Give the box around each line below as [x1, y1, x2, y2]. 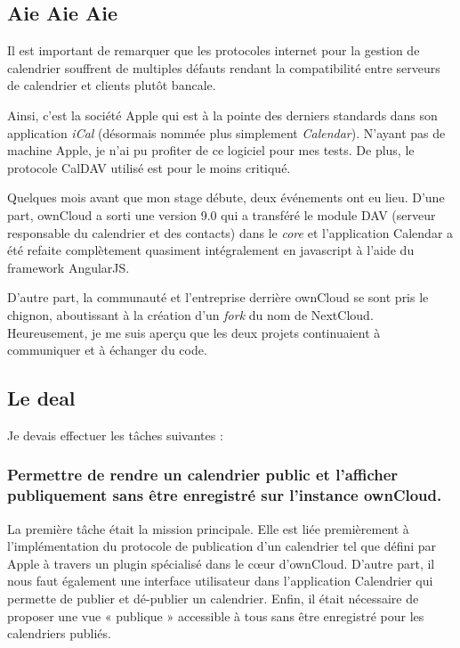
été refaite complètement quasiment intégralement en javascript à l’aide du [7, 241, 415, 259]
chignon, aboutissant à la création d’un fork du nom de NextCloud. [7, 305, 374, 324]
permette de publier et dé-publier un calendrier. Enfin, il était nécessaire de [7, 589, 419, 608]
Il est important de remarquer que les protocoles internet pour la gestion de [7, 41, 420, 60]
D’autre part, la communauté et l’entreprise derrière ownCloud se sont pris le [7, 288, 429, 307]
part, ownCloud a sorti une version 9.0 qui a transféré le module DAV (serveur [7, 205, 436, 224]
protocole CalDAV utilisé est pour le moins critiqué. [7, 158, 291, 176]
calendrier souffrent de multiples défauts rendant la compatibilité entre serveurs [7, 58, 440, 77]
